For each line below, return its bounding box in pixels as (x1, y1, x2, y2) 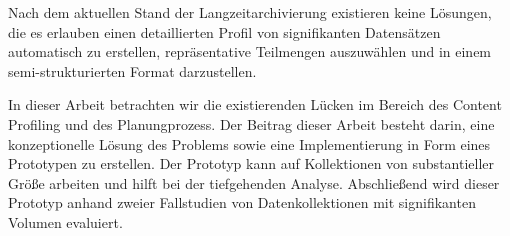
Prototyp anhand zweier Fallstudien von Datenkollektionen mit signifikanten (8, 192, 476, 213)
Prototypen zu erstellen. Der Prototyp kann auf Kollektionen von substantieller (8, 153, 495, 174)
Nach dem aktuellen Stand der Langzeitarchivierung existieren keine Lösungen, (8, 2, 492, 22)
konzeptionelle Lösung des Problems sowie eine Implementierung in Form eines (8, 133, 491, 154)
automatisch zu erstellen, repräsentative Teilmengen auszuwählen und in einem (8, 41, 492, 62)
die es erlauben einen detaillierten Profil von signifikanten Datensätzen (8, 21, 441, 42)
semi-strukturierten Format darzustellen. (8, 60, 257, 81)
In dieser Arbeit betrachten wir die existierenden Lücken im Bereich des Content (8, 94, 502, 115)
